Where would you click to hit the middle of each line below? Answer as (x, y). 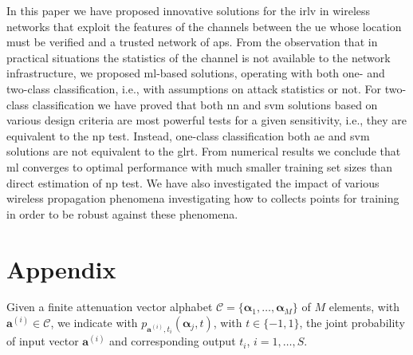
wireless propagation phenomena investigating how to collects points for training (203, 198)
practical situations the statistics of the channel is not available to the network (199, 57)
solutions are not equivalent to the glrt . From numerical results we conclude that (204, 151)
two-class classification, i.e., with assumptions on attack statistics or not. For (194, 88)
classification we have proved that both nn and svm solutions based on (205, 104)
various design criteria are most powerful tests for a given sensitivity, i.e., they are (207, 120)
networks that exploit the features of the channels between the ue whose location (204, 26)
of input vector (43, 341)
